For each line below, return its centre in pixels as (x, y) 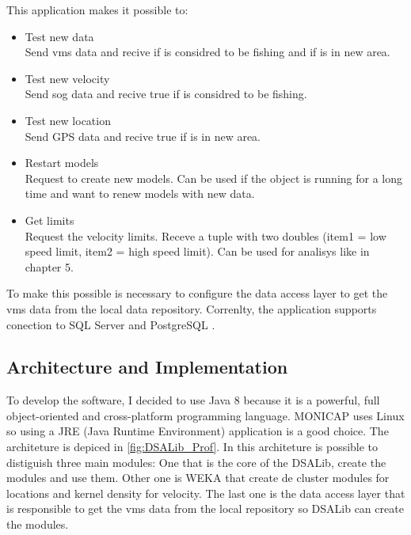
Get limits (49, 220)
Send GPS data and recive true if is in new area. (143, 136)
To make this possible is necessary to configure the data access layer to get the (197, 293)
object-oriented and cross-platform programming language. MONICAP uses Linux (205, 415)
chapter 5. (49, 266)
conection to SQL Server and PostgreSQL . (111, 324)
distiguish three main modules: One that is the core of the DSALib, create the (196, 462)
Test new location (68, 120)
